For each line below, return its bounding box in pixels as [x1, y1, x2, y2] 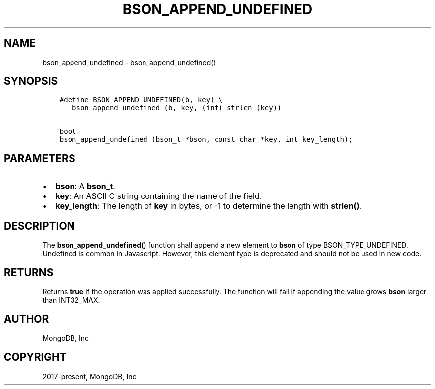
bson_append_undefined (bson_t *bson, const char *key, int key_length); [59, 135, 353, 144]
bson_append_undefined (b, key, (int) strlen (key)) [72, 104, 282, 112]
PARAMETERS [4, 152, 75, 165]
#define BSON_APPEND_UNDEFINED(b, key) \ [59, 96, 223, 104]
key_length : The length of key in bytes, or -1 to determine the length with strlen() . [55, 201, 362, 211]
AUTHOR [4, 313, 49, 325]
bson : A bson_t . [55, 181, 115, 192]
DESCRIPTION [4, 219, 75, 232]
